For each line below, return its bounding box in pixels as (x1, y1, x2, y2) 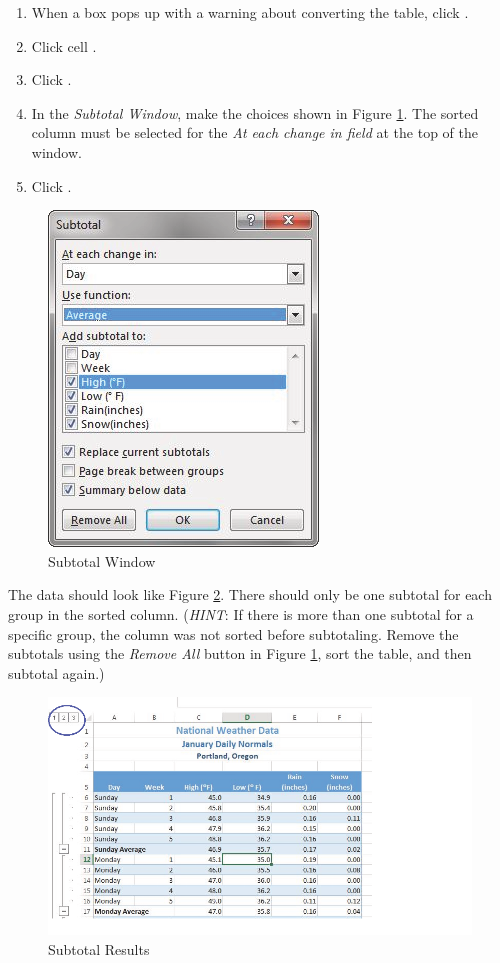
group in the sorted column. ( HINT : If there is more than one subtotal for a (8, 603, 474, 624)
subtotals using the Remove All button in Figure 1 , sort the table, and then (8, 643, 472, 664)
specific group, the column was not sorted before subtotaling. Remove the (8, 623, 459, 644)
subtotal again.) (8, 662, 105, 683)
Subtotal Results (48, 939, 150, 960)
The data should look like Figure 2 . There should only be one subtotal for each (8, 584, 492, 605)
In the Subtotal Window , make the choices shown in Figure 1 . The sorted (31, 102, 479, 123)
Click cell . (31, 35, 97, 56)
